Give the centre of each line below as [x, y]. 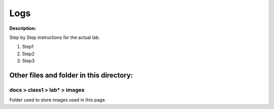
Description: [23, 28]
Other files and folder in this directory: [71, 75]
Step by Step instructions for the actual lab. [55, 37]
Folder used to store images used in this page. [58, 100]
